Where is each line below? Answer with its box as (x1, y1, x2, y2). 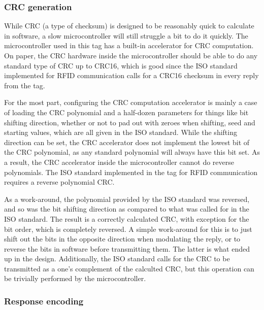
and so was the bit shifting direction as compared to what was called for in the (4, 203, 249, 214)
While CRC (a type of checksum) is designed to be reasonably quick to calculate (4, 20, 254, 31)
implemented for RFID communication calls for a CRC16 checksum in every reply (4, 70, 259, 81)
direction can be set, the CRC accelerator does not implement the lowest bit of (4, 136, 250, 147)
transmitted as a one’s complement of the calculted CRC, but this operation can (4, 263, 254, 273)
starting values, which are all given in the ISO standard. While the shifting (4, 127, 237, 137)
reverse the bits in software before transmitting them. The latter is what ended (4, 243, 250, 254)
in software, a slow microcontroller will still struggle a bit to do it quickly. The (4, 30, 248, 41)
